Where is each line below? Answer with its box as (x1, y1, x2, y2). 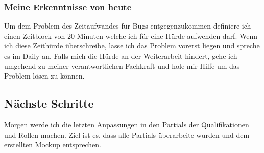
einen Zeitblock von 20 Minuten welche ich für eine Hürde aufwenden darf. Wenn (4, 30, 257, 41)
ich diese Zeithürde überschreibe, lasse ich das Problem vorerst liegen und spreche (4, 40, 260, 51)
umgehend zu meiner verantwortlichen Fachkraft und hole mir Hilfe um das (4, 60, 240, 71)
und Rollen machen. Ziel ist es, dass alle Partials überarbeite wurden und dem (4, 129, 250, 140)
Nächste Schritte (4, 95, 94, 111)
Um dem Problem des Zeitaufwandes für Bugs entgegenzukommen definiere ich (4, 20, 251, 31)
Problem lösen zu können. (4, 70, 85, 81)
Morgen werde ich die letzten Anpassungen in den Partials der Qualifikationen (4, 119, 249, 130)
